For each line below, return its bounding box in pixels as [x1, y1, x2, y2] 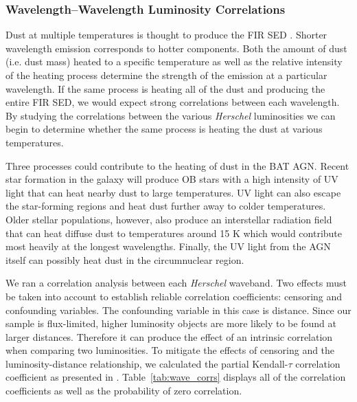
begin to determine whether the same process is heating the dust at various [5, 122, 323, 136]
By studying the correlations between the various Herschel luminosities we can [5, 108, 336, 122]
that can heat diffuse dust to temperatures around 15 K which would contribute [5, 225, 343, 240]
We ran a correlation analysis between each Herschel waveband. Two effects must [5, 276, 347, 290]
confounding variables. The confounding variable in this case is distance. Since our [5, 302, 352, 317]
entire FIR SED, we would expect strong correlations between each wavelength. [5, 95, 340, 109]
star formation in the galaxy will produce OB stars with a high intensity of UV [5, 172, 338, 186]
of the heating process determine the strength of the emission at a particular [5, 68, 327, 82]
